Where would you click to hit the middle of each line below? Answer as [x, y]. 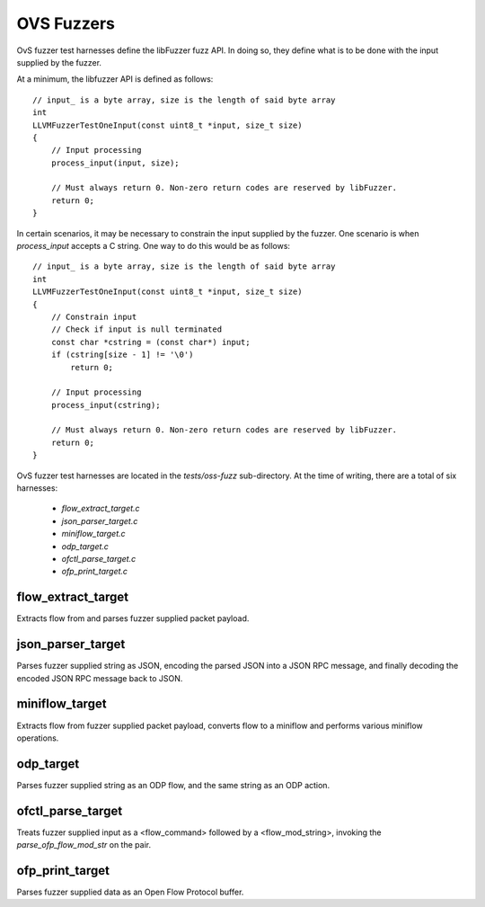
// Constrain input [94, 316]
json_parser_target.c [100, 520]
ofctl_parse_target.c [99, 559]
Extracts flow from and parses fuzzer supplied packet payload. [133, 618]
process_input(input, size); [115, 163]
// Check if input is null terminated [137, 329]
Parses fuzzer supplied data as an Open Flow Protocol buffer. [130, 892]
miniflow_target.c [93, 534]
